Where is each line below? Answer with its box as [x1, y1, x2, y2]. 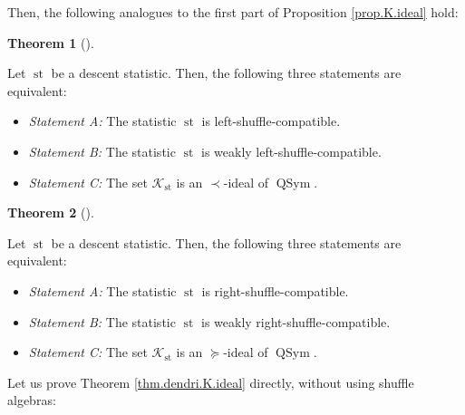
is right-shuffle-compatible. [201, 281, 349, 300]
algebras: [7, 391, 56, 410]
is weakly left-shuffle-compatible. [200, 141, 382, 160]
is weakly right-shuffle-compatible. [200, 312, 391, 331]
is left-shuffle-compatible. [201, 111, 341, 130]
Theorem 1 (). [7, 33, 94, 52]
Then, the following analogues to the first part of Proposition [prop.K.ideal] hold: [7, 3, 459, 21]
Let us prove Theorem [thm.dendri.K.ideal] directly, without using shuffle [7, 372, 414, 391]
